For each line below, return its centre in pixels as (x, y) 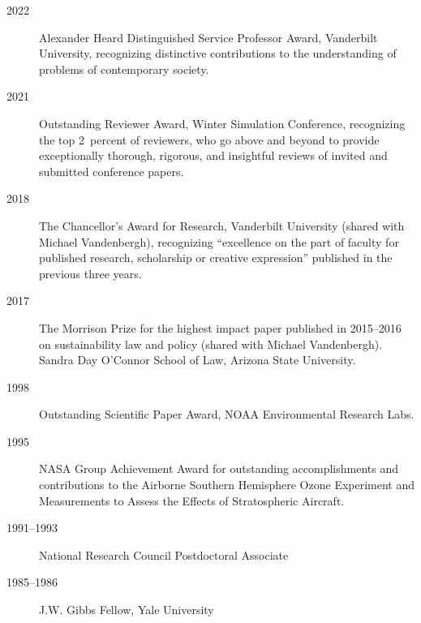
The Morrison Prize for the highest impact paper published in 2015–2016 (220, 327)
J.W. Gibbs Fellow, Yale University (127, 610)
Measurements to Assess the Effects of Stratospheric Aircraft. (192, 500)
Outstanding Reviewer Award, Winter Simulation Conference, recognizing (222, 123)
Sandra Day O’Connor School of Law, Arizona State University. (198, 360)
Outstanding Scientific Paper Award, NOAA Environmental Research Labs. (227, 414)
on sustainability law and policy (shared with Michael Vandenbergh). (211, 344)
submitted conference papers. (112, 171)
